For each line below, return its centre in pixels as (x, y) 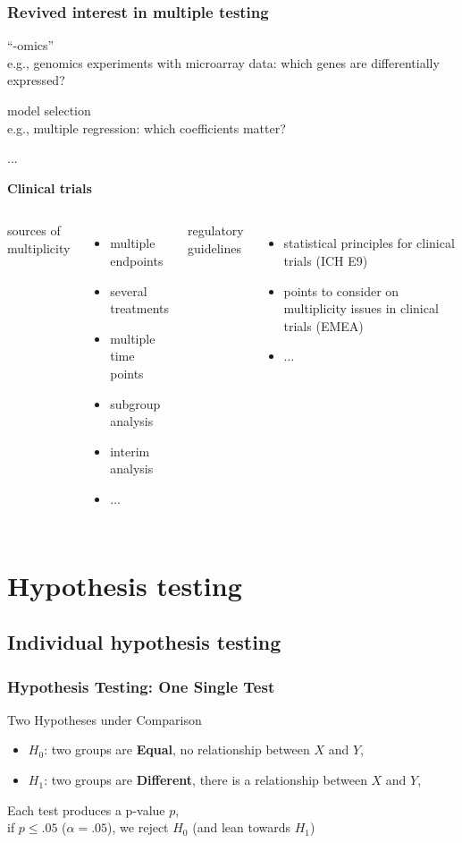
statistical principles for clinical (369, 243)
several (129, 290)
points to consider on (341, 290)
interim (130, 451)
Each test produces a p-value (86, 809)
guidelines (215, 247)
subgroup (135, 403)
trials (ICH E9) (326, 260)
